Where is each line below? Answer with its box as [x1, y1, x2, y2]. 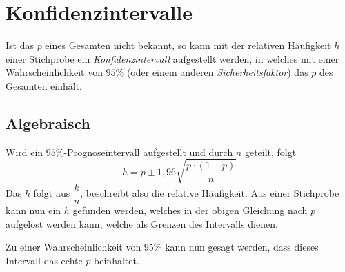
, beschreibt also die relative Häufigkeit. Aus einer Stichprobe [80, 186, 339, 200]
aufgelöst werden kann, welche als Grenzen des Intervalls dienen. [6, 216, 278, 231]
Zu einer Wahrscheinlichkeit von [6, 240, 141, 254]
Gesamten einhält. [6, 78, 83, 93]
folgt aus [33, 186, 70, 200]
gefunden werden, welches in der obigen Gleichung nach [72, 202, 308, 217]
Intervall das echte [6, 253, 83, 267]
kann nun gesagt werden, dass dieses [165, 240, 319, 254]
